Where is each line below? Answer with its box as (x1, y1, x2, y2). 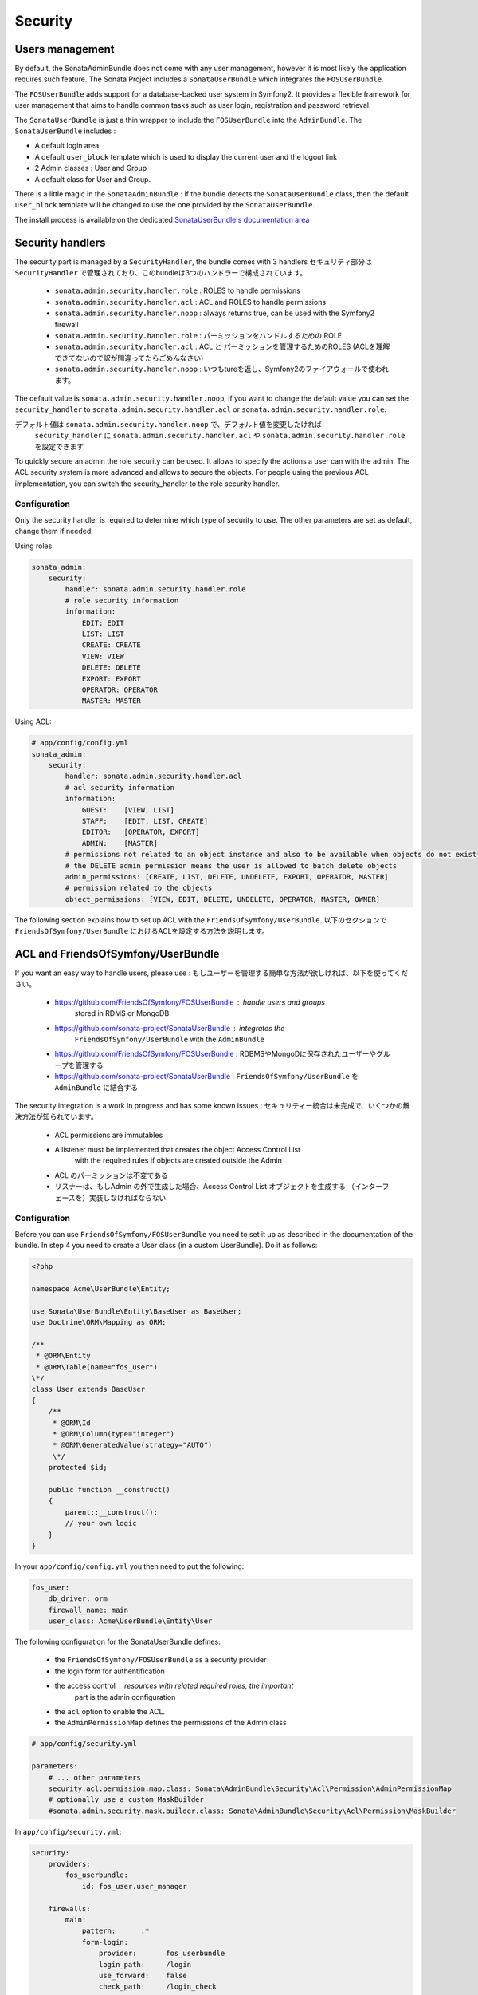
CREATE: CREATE (81, 641, 141, 650)
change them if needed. (14, 527, 93, 536)
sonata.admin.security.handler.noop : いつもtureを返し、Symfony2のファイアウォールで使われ (54, 364, 390, 374)
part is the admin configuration (74, 1692, 176, 1701)
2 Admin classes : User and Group (34, 164, 147, 173)
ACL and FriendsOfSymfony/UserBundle (14, 946, 220, 961)
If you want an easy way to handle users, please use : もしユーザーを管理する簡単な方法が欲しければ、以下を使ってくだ (14, 968, 409, 978)
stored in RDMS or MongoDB (74, 1009, 170, 1018)
